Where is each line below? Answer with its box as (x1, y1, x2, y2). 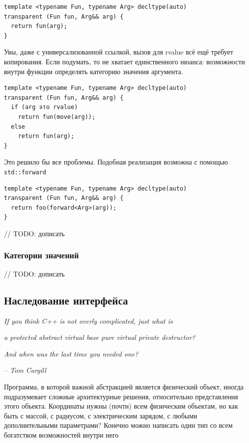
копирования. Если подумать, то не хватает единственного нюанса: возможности (4, 56, 245, 66)
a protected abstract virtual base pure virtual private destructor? (4, 332, 195, 342)
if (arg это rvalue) (11, 104, 78, 111)
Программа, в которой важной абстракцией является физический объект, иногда (4, 381, 244, 391)
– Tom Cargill (4, 365, 47, 375)
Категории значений (4, 249, 79, 261)
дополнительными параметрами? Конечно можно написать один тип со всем (4, 420, 233, 430)
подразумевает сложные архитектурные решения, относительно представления (4, 391, 238, 401)
